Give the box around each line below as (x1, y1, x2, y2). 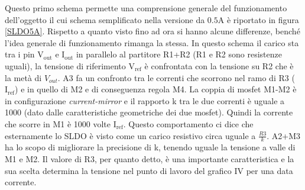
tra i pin (5, 48, 35, 60)
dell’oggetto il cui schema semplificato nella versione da (5, 13, 205, 25)
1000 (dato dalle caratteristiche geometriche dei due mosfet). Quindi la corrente (5, 106, 293, 118)
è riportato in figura (226, 13, 299, 25)
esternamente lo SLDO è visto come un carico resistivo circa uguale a (5, 129, 256, 141)
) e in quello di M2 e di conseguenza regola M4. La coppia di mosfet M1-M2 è (15, 83, 297, 95)
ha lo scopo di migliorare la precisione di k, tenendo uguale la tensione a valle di (5, 141, 296, 153)
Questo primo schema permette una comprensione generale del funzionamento (5, 2, 287, 14)
